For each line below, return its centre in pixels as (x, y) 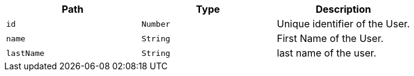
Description (343, 9)
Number (156, 24)
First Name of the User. (330, 38)
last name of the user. (327, 53)
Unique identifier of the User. (343, 24)
